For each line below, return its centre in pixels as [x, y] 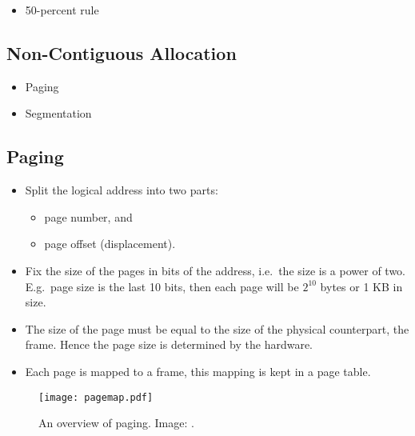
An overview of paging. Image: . [116, 423]
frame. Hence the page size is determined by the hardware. [169, 344]
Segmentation [58, 113]
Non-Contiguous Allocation [122, 52]
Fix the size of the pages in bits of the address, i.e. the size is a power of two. [215, 270]
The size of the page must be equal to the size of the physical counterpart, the [217, 328]
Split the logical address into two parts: [122, 190]
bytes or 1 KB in [361, 286]
